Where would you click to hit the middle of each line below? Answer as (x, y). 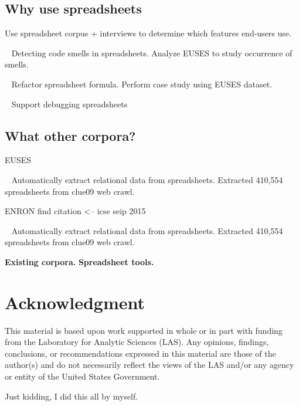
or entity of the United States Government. (82, 376)
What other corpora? (70, 135)
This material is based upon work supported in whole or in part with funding (144, 330)
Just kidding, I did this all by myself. (72, 396)
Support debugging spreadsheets (69, 104)
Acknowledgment (75, 302)
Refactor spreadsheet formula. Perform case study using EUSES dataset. (142, 84)
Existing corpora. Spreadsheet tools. (79, 261)
